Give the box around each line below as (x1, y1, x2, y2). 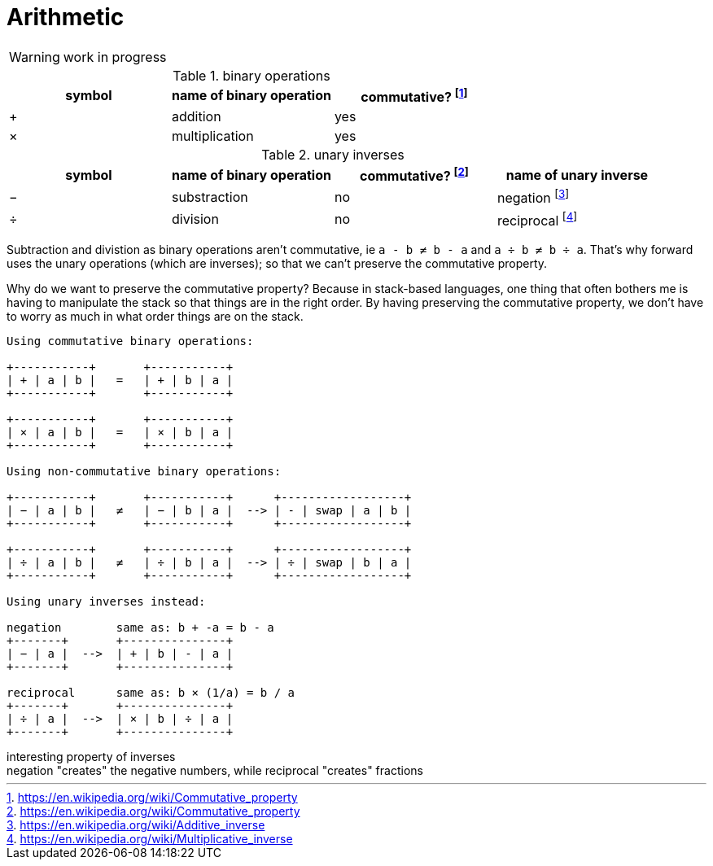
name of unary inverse (505, 166, 649, 183)
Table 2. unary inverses (261, 147, 405, 164)
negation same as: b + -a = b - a (7, 621, 274, 635)
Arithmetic (7, 3, 125, 31)
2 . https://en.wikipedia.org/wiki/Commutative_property (7, 804, 300, 819)
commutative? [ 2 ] (360, 165, 469, 185)
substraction (171, 189, 248, 206)
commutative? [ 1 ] (361, 85, 468, 106)
